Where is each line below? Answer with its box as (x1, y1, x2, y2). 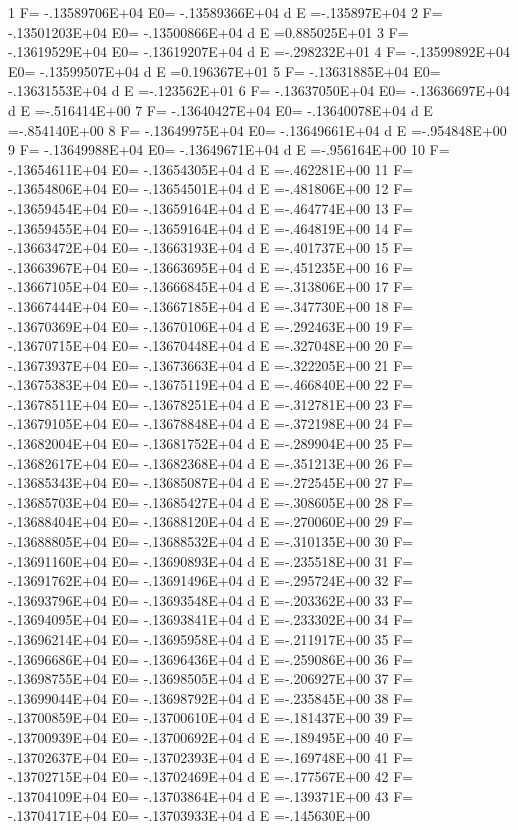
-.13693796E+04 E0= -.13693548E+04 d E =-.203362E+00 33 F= (8, 589, 414, 610)
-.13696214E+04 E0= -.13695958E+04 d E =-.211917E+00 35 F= (8, 629, 414, 649)
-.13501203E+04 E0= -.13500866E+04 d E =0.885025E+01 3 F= (8, 21, 409, 42)
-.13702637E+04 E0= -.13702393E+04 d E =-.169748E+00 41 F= (8, 746, 414, 767)
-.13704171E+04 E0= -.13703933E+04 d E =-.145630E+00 (8, 805, 370, 826)
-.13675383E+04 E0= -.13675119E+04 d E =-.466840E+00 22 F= (8, 374, 414, 395)
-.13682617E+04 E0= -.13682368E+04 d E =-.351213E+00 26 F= (8, 452, 414, 473)
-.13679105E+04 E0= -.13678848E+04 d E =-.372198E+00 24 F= (8, 413, 414, 434)
